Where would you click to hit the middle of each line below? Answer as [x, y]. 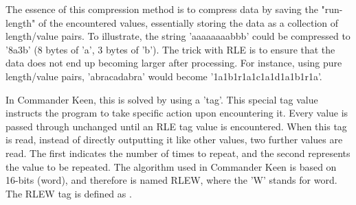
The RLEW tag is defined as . [69, 193]
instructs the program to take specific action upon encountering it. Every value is [177, 113]
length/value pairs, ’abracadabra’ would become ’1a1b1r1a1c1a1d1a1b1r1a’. [164, 76]
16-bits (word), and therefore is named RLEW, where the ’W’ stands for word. [171, 180]
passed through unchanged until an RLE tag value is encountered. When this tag [176, 126]
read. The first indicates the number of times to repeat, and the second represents [178, 153]
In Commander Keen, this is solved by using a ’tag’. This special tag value [162, 99]
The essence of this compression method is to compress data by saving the [162, 9]
